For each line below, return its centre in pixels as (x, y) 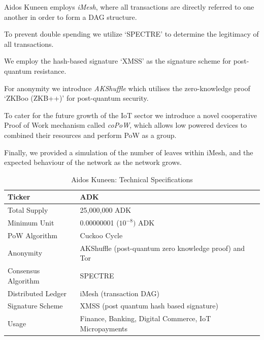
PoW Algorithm (32, 235)
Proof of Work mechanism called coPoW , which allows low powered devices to (126, 125)
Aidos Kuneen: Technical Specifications (132, 179)
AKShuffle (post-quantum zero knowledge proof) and (162, 248)
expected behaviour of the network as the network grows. (93, 162)
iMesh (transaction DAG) (120, 293)
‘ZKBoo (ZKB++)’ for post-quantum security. (76, 98)
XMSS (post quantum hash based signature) (149, 306)
